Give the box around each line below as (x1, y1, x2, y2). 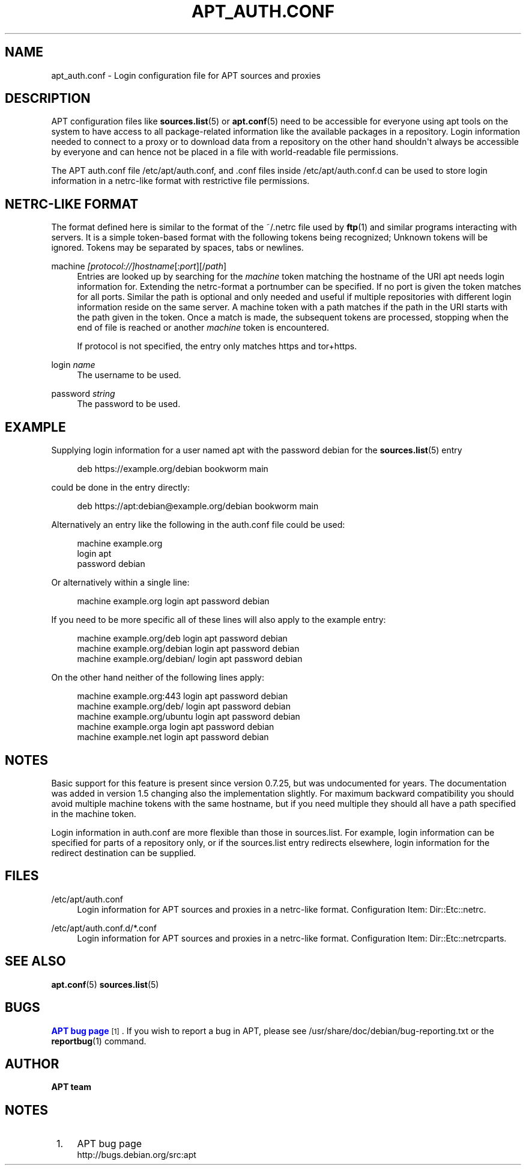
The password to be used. (77, 399, 181, 409)
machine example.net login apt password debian (77, 732, 269, 743)
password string (51, 388, 115, 399)
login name (51, 360, 95, 370)
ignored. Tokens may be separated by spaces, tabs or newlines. (51, 242, 304, 253)
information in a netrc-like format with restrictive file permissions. (51, 176, 310, 186)
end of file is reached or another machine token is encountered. (77, 322, 330, 333)
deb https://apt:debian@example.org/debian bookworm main (77, 501, 319, 512)
